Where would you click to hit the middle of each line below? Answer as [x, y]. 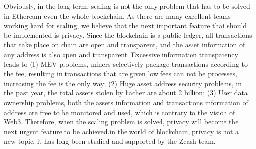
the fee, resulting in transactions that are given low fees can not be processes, [121, 74]
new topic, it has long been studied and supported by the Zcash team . [110, 141]
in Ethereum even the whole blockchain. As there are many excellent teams [117, 15]
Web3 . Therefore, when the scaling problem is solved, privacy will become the [121, 122]
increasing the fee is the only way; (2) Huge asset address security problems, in [123, 83]
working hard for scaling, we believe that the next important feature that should [126, 25]
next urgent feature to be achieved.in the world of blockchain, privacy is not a [122, 131]
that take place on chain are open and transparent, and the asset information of [125, 45]
